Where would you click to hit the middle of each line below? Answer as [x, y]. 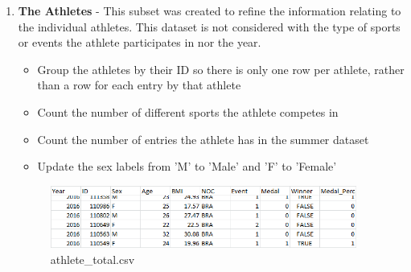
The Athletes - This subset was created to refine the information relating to [210, 10]
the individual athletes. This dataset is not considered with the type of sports [209, 26]
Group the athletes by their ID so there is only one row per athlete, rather [221, 69]
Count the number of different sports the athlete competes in [188, 111]
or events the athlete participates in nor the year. [140, 42]
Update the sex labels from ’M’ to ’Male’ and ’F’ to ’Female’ [187, 166]
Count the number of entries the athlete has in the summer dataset [203, 139]
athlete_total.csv [92, 259]
